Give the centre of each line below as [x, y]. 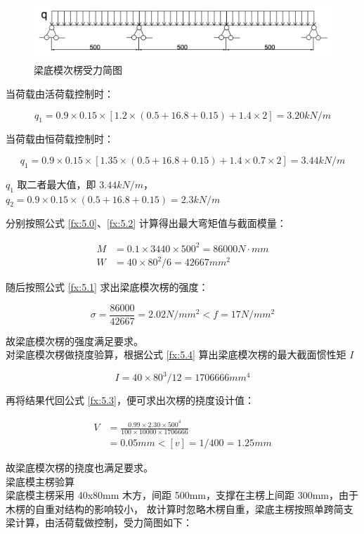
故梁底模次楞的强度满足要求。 [74, 340]
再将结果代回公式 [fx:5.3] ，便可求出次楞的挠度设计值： [130, 400]
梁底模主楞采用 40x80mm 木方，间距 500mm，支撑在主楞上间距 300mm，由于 [182, 495]
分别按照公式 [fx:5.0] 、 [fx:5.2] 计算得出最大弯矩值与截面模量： [146, 223]
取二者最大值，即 [57, 184]
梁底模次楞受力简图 [78, 70]
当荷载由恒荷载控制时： [60, 139]
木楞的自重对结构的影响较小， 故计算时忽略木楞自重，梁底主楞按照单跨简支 [180, 508]
